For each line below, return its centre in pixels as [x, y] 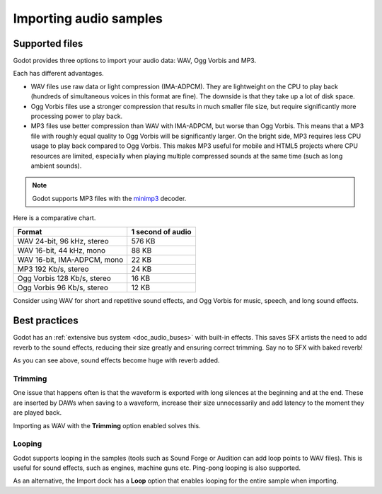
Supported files [48, 44]
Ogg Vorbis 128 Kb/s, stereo [64, 278]
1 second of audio [161, 231]
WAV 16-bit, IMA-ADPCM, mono [70, 260]
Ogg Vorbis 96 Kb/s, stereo [63, 287]
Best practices [46, 321]
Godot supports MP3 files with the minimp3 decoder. [109, 198]
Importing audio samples [88, 18]
